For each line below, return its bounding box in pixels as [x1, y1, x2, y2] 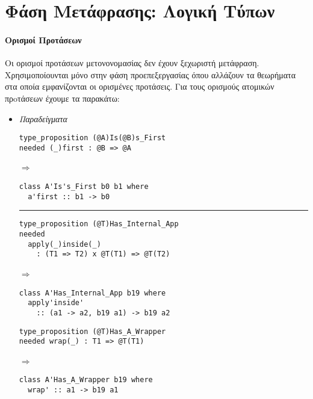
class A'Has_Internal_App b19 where [19, 288, 166, 297]
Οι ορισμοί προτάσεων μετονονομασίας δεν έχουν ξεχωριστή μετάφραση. [5, 57, 259, 69]
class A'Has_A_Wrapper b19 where [19, 376, 153, 385]
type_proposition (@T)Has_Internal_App [19, 220, 179, 229]
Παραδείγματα [19, 112, 67, 125]
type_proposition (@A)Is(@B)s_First [19, 134, 166, 143]
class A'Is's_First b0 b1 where [19, 182, 149, 191]
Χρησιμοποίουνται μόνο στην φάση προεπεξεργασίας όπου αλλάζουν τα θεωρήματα [5, 68, 296, 81]
